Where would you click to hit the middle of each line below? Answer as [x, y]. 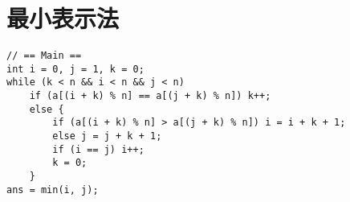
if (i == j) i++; [98, 149]
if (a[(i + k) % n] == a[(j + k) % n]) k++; [150, 96]
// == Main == [44, 56]
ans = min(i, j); [53, 190]
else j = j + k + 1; [107, 136]
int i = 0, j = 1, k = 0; [75, 69]
